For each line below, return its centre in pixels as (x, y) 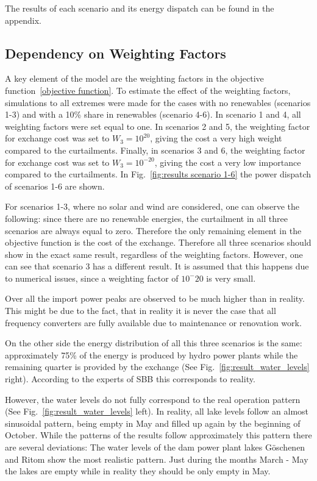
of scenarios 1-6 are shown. (55, 186)
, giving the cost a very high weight (216, 138)
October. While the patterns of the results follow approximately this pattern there (158, 435)
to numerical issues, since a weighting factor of (92, 278)
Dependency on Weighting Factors (116, 53)
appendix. (23, 20)
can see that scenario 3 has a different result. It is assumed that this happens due (157, 266)
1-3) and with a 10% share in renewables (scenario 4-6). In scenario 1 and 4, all (153, 114)
